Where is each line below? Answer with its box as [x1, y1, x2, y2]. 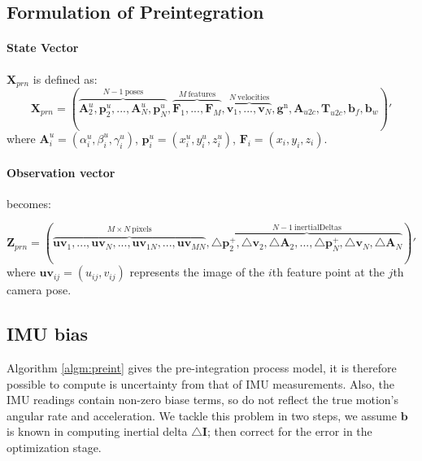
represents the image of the [129, 263, 265, 281]
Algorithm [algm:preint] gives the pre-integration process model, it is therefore [7, 359, 397, 376]
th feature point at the [272, 263, 385, 281]
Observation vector [7, 163, 115, 180]
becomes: [7, 194, 51, 211]
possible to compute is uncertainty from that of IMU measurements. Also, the [7, 375, 394, 392]
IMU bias [7, 321, 89, 346]
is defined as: [33, 70, 98, 87]
